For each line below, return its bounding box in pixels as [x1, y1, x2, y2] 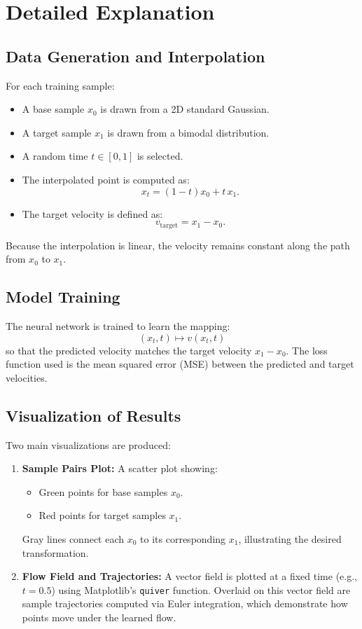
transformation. [22, 545, 89, 560]
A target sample [22, 125, 92, 139]
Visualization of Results [6, 404, 181, 426]
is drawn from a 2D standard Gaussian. [100, 102, 270, 116]
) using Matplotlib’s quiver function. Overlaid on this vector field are [51, 582, 351, 597]
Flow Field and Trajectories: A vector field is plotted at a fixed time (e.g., [22, 569, 357, 583]
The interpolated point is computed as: [22, 172, 190, 186]
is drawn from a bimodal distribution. [107, 125, 270, 139]
